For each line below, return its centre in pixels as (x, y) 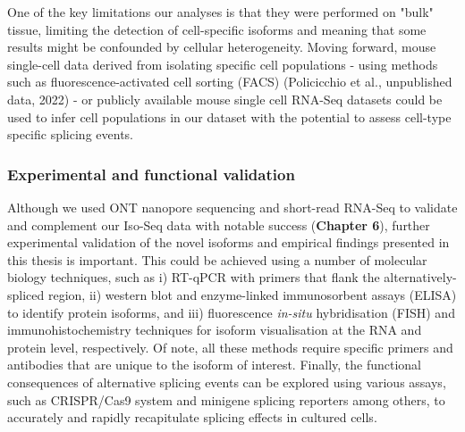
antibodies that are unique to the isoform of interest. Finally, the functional (214, 365)
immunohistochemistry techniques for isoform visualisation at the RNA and (215, 330)
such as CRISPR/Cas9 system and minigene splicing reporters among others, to (226, 399)
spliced (26, 294)
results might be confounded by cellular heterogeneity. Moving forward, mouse (222, 47)
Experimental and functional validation (151, 174)
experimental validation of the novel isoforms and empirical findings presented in (228, 242)
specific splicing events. (70, 134)
